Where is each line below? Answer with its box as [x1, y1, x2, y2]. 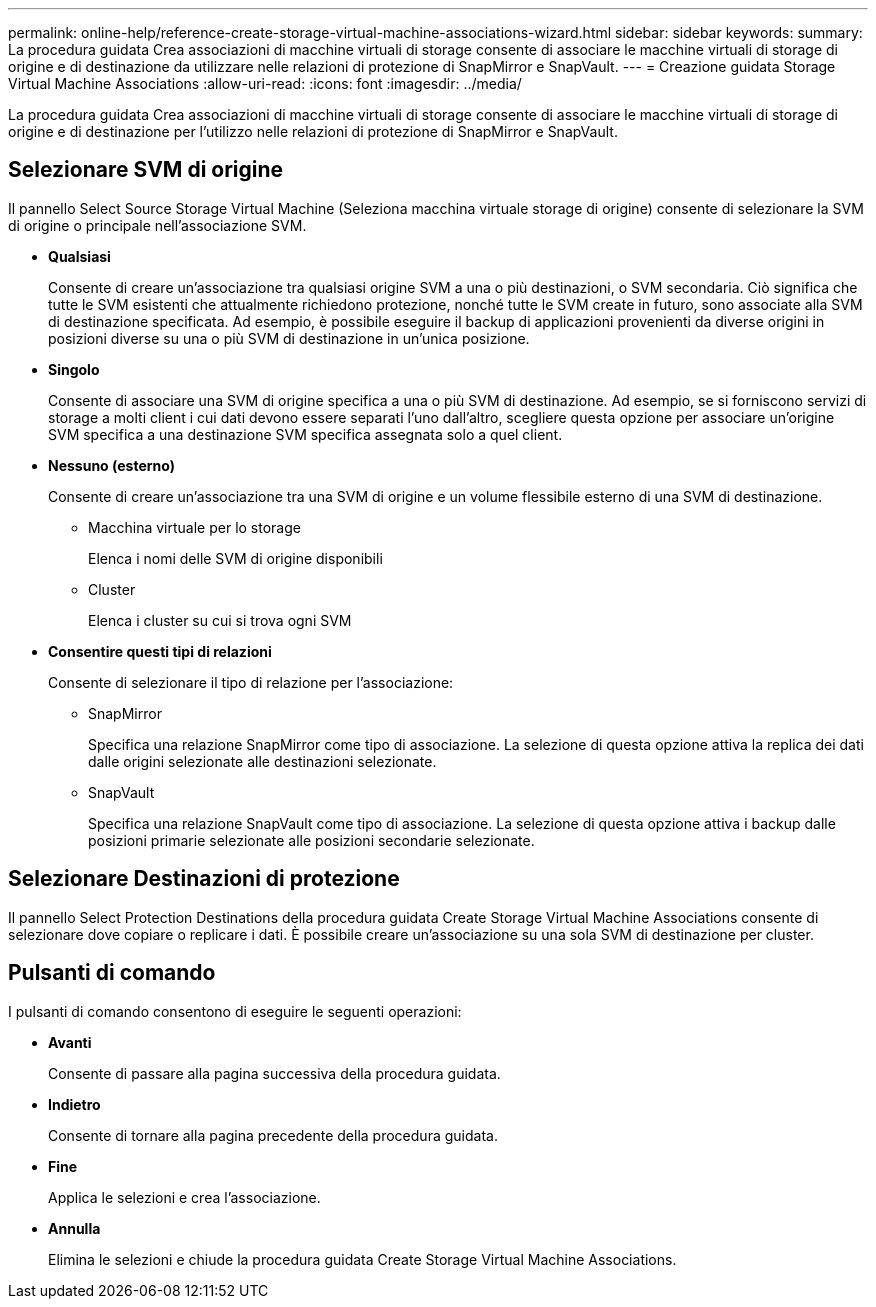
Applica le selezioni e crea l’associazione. [48, 1188, 321, 1206]
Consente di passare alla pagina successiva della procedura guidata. [48, 1064, 501, 1082]
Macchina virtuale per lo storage [88, 518, 301, 536]
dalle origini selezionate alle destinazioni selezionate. [88, 752, 437, 770]
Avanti [48, 1033, 92, 1051]
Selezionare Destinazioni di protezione [8, 866, 400, 892]
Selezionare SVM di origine [8, 157, 284, 183]
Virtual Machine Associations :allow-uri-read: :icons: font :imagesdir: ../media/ [8, 75, 522, 92]
